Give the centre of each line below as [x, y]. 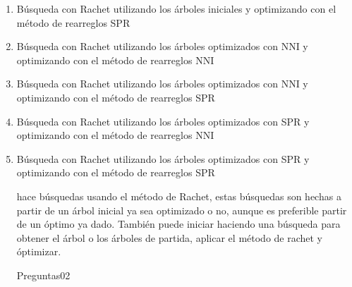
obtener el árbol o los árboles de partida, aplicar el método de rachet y [170, 237]
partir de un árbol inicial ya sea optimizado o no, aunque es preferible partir [182, 210]
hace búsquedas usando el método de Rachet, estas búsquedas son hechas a [179, 196]
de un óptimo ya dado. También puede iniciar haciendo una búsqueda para [178, 224]
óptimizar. [39, 251]
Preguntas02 [43, 275]
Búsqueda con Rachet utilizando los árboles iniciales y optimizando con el [176, 8]
